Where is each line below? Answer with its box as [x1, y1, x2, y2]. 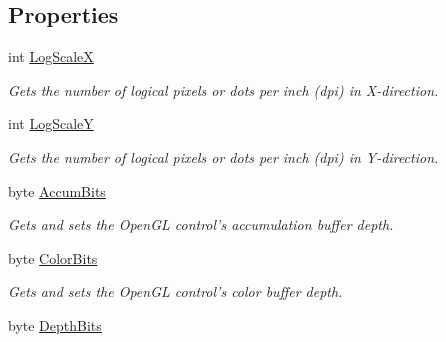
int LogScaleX [8, 46, 94, 67]
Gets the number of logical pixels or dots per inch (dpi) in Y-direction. [8, 146, 439, 167]
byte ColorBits [8, 247, 98, 268]
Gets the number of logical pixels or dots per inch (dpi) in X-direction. [8, 79, 439, 100]
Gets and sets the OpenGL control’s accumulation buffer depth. [8, 214, 394, 235]
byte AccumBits [8, 180, 106, 201]
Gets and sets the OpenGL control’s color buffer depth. [8, 281, 343, 302]
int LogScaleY [8, 113, 94, 134]
